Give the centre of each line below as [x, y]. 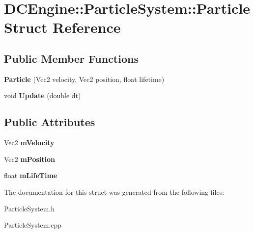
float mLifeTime [31, 175]
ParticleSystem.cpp [33, 225]
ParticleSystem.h [29, 208]
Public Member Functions [71, 58]
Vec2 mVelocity [29, 142]
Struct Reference [62, 27]
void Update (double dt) [42, 95]
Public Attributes [50, 122]
